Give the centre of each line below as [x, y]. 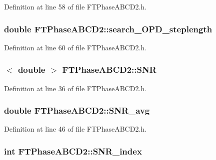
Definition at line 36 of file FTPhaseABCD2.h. [75, 88]
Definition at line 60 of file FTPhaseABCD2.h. [75, 47]
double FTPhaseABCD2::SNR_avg [77, 110]
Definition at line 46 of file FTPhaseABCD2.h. [75, 129]
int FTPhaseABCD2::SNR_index [73, 151]
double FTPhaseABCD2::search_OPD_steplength [108, 29]
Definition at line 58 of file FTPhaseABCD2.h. [75, 6]
